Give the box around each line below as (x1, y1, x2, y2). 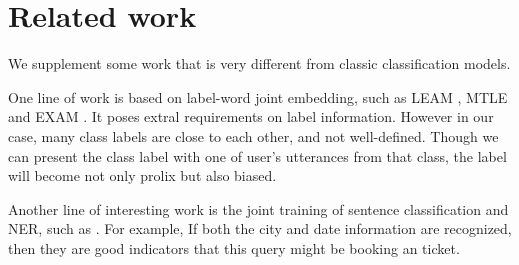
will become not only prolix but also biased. (8, 165, 277, 186)
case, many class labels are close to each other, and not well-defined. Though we (8, 125, 499, 146)
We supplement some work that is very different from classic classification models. (8, 53, 511, 74)
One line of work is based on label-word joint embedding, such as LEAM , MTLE (8, 86, 508, 107)
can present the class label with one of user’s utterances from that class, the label (8, 145, 507, 166)
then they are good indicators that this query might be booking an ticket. (8, 237, 460, 258)
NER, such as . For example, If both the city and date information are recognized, (8, 218, 512, 239)
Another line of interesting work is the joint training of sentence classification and (8, 198, 509, 219)
